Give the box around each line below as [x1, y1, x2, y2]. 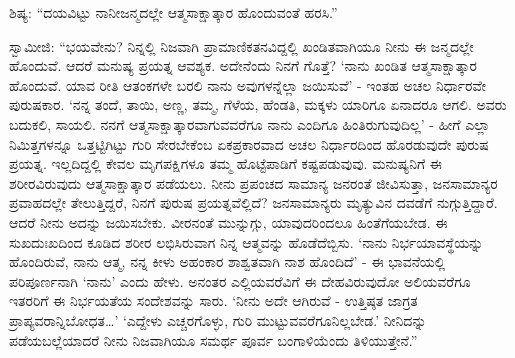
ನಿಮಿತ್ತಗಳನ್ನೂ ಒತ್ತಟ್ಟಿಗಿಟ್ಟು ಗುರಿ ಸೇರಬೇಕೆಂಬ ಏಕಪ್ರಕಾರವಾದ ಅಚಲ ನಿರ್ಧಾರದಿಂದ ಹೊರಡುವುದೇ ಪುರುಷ [9, 133, 489, 154]
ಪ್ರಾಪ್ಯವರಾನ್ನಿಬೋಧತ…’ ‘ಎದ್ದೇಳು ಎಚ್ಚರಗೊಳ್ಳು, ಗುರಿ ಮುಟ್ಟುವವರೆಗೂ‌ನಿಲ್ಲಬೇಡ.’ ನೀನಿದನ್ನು [9, 309, 427, 330]
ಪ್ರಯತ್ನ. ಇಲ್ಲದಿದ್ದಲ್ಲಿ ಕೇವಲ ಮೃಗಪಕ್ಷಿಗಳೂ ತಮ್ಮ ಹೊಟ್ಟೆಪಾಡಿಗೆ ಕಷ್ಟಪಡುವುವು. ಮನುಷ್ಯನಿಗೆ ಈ [9, 153, 442, 174]
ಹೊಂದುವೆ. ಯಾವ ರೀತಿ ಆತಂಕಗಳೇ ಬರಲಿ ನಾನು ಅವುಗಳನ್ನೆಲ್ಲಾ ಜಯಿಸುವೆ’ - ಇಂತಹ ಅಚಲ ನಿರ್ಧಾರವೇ [9, 74, 486, 95]
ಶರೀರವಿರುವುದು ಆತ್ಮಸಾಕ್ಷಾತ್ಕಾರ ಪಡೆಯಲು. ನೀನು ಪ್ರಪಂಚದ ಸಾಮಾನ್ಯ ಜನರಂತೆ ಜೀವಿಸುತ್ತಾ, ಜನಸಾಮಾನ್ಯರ [9, 172, 498, 193]
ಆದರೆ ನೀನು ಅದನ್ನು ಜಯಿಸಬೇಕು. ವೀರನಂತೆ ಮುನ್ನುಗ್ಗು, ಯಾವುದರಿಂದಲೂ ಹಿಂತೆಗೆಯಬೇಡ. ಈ [9, 211, 448, 232]
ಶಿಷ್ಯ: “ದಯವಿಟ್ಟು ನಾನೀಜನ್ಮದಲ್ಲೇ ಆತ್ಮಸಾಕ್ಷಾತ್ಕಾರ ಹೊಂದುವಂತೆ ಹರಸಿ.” [9, 2, 338, 22]
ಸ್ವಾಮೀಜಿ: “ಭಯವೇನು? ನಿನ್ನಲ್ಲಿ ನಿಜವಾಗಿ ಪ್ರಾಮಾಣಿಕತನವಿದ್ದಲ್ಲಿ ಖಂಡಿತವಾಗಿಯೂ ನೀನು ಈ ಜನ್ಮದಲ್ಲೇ [9, 35, 474, 56]
